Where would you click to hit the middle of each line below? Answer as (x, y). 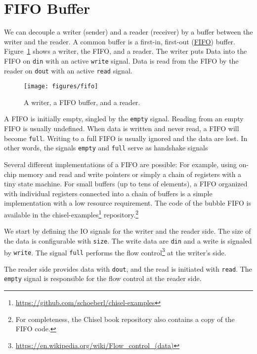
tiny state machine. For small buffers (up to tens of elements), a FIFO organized (126, 184)
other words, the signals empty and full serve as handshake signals (106, 148)
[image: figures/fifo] (61, 87)
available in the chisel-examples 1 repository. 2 (71, 214)
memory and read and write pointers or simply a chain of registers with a (130, 174)
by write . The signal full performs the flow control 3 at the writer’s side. (115, 251)
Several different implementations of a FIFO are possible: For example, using (120, 164)
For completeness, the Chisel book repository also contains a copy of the (125, 319)
